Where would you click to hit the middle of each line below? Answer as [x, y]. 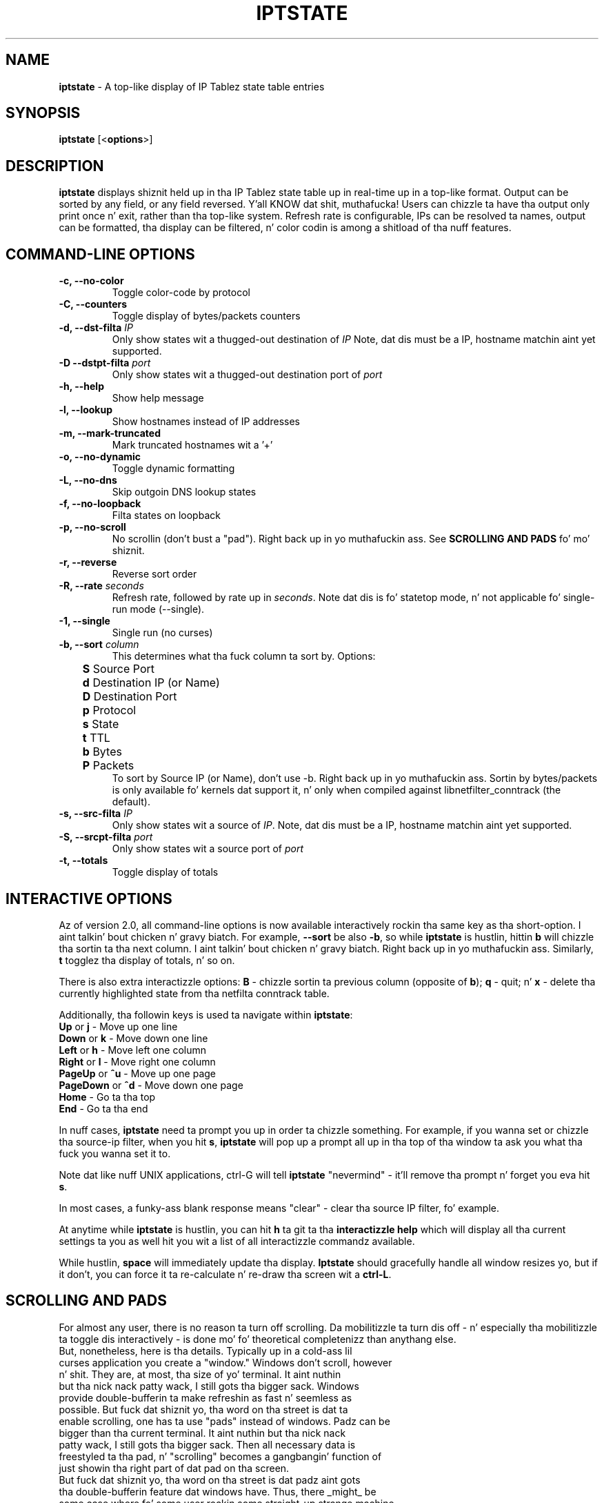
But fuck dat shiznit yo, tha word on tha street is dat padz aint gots [210, 1480]
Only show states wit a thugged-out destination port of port [247, 375]
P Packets [108, 766]
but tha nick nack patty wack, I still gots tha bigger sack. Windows [209, 1386]
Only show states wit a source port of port [208, 849]
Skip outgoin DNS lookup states [184, 492]
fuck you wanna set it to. [115, 1153]
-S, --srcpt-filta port [106, 837]
